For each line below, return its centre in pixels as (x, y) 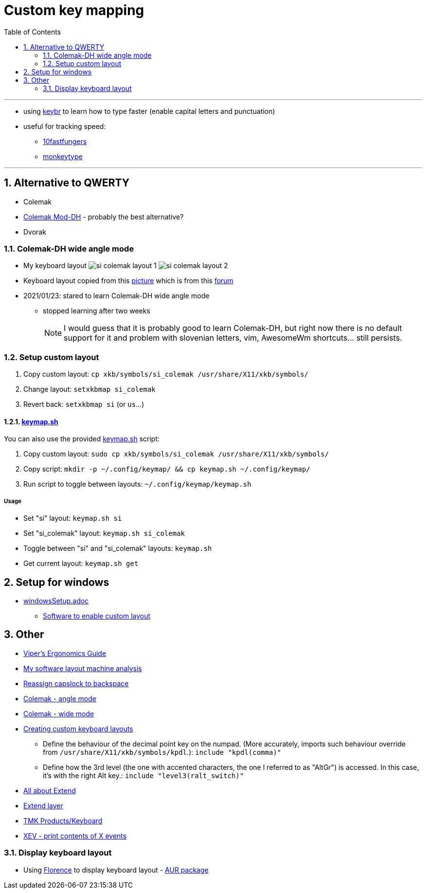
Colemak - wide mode (59, 713)
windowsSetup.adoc (56, 601)
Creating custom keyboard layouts (78, 729)
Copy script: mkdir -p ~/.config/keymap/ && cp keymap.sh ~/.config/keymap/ (167, 469)
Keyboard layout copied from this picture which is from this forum (128, 281)
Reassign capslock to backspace (76, 683)
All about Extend (50, 790)
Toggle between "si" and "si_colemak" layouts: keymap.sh (118, 548)
